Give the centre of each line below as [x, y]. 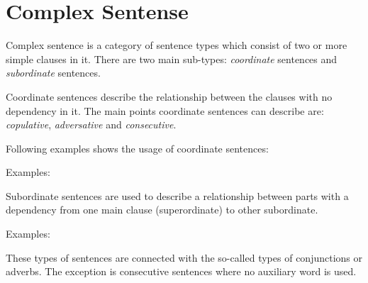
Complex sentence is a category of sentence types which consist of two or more [177, 45]
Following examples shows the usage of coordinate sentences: [137, 148]
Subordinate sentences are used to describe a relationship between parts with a [177, 195]
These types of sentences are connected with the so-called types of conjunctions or [184, 257]
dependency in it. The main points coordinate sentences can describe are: [165, 110]
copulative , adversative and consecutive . [91, 124]
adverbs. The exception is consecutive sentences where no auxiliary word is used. [181, 271]
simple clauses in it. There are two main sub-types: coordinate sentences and [172, 59]
